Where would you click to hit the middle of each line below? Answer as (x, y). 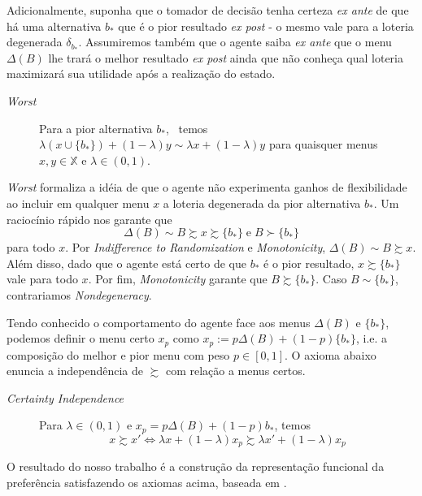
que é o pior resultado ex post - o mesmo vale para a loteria (266, 26)
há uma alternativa (54, 26)
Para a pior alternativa (96, 128)
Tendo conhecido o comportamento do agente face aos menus (159, 322)
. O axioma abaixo (331, 354)
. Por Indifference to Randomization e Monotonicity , (196, 247)
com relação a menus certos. (235, 371)
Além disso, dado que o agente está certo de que (126, 263)
